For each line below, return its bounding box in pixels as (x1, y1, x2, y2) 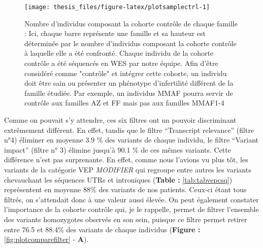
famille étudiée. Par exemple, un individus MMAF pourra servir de (24, 87, 233, 98)
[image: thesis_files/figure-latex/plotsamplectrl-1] (24, 4, 210, 11)
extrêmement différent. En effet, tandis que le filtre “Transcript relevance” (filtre (4, 124, 254, 135)
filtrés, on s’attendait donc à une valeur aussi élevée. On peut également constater (4, 194, 259, 204)
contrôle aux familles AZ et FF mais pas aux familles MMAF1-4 (24, 97, 224, 108)
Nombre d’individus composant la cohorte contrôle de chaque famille (24, 18, 238, 28)
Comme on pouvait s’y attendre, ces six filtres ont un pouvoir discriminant (4, 115, 237, 125)
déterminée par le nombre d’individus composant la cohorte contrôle (24, 38, 237, 48)
